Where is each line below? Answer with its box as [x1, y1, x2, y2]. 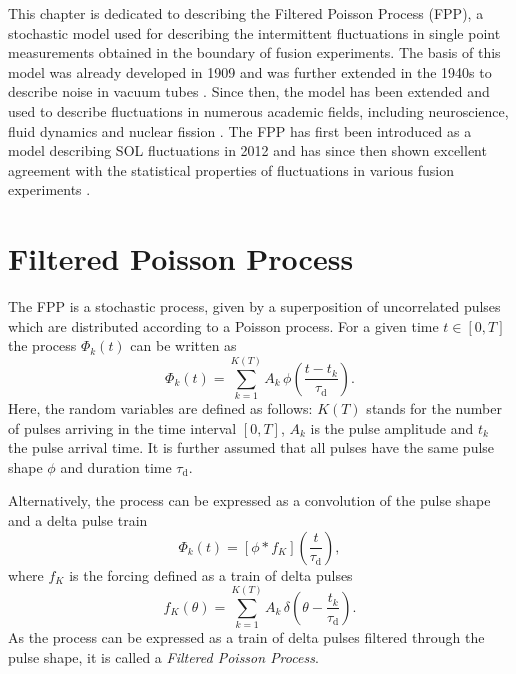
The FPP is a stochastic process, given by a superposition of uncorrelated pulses [8, 296, 501, 317]
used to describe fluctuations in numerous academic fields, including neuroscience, [8, 100, 509, 121]
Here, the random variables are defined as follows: [8, 397, 313, 418]
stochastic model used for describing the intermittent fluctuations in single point [8, 22, 501, 43]
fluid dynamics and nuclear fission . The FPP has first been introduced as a [8, 120, 472, 141]
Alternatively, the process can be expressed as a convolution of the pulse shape [8, 490, 491, 511]
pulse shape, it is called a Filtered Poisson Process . [8, 646, 319, 667]
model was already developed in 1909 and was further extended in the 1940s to [8, 61, 492, 82]
